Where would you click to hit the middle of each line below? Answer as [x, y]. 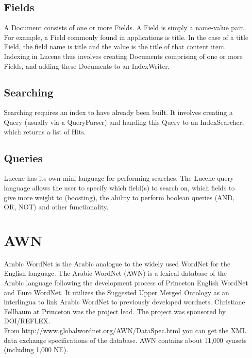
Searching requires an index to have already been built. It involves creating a [118, 112]
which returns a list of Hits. [45, 131]
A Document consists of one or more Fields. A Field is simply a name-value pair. [124, 28]
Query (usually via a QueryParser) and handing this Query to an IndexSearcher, [124, 122]
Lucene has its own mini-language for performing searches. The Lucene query [119, 178]
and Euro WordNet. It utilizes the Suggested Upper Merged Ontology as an [117, 292]
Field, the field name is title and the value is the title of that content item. [115, 47]
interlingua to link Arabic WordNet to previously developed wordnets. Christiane [125, 302]
